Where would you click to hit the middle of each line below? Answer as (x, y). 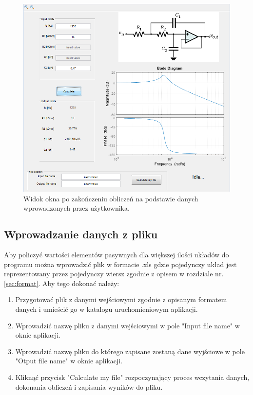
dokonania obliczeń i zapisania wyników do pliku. (89, 386)
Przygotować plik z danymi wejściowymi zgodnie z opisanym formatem (121, 299)
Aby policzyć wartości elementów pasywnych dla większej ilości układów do (117, 254)
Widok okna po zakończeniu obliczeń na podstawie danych (111, 198)
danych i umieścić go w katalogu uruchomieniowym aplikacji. (107, 309)
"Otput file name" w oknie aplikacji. (69, 361)
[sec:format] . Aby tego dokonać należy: (62, 283)
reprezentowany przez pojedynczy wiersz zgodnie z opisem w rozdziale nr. (114, 274)
